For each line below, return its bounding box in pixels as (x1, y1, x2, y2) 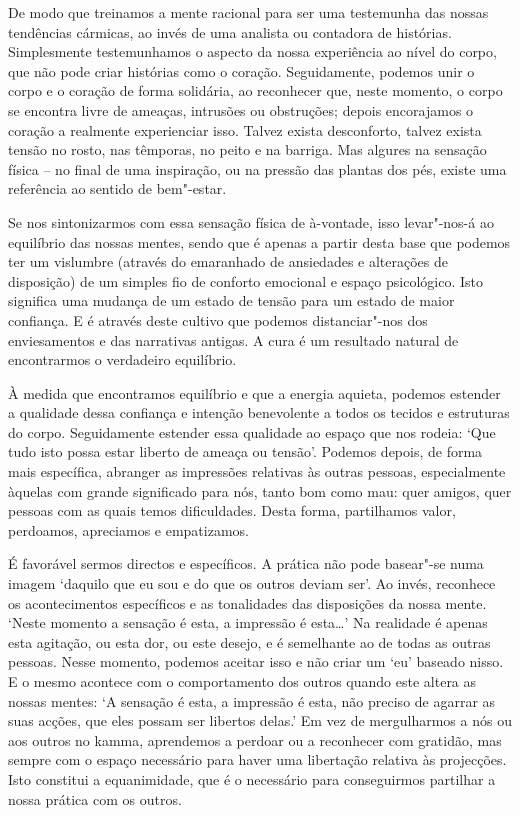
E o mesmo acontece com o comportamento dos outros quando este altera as (8, 671, 477, 691)
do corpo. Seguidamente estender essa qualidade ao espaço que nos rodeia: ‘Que (8, 421, 496, 442)
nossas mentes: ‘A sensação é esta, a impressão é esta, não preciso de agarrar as (8, 690, 496, 711)
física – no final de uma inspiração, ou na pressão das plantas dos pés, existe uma (8, 158, 507, 179)
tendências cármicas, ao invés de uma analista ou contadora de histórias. (8, 21, 452, 42)
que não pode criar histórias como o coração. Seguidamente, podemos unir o (8, 60, 475, 81)
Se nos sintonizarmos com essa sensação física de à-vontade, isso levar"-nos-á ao (8, 211, 494, 232)
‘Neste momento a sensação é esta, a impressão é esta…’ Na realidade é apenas (8, 612, 488, 633)
